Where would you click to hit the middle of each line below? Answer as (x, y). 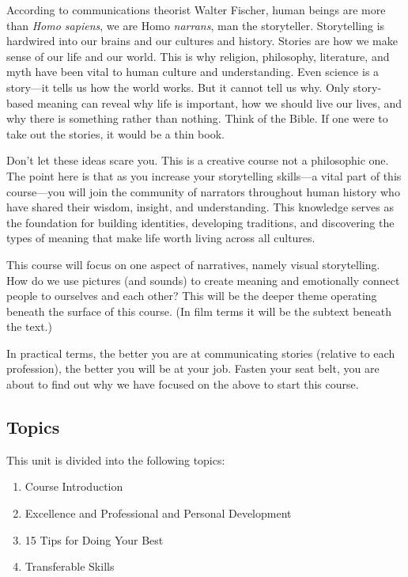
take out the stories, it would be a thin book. (115, 133)
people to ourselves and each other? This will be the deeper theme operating (192, 296)
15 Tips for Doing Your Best (94, 539)
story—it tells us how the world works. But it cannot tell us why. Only (178, 87)
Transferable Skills (70, 566)
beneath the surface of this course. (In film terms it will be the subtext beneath (199, 311)
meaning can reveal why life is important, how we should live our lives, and (219, 102)
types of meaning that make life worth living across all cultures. (161, 238)
